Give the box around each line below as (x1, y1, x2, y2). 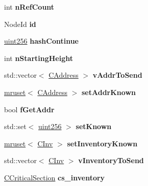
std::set (4, 121, 27, 132)
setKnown (76, 121, 112, 132)
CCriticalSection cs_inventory (4, 172, 105, 182)
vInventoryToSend (78, 155, 144, 166)
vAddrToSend (92, 70, 142, 80)
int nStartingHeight (4, 52, 73, 63)
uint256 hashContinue (4, 36, 79, 46)
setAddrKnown (81, 86, 136, 97)
